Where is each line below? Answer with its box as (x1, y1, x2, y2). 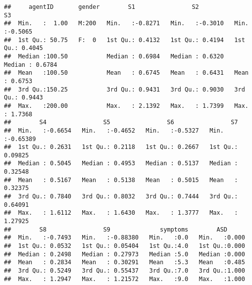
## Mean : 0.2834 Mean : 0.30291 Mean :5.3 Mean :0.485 (4, 259, 245, 266)
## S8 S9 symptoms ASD (4, 226, 228, 233)
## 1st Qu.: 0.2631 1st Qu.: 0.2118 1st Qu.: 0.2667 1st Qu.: (4, 143, 238, 151)
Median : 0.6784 (4, 61, 57, 68)
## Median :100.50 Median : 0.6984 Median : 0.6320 (4, 52, 224, 60)
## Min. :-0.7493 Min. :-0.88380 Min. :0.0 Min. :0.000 (4, 234, 245, 241)
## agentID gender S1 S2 (4, 3, 199, 10)
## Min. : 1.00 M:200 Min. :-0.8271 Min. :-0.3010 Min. (4, 20, 249, 27)
